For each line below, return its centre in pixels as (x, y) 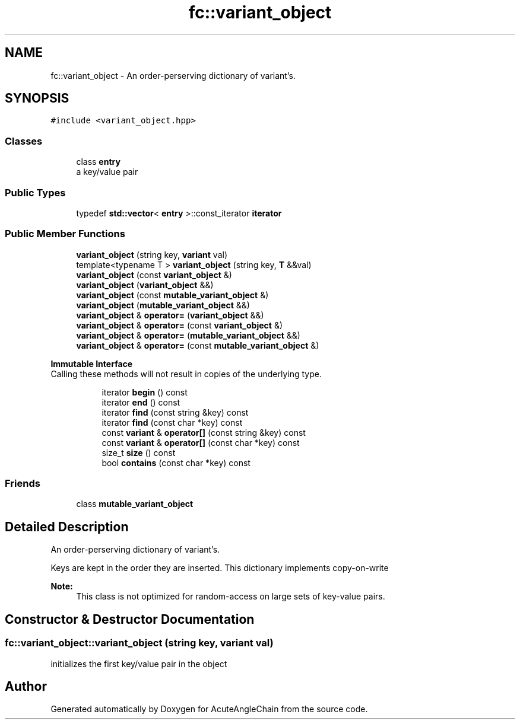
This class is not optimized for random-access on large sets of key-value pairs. (231, 597)
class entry (98, 162)
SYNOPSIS (37, 98)
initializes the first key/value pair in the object (139, 664)
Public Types (35, 192)
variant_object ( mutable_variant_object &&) (163, 305)
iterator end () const (141, 402)
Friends (23, 484)
